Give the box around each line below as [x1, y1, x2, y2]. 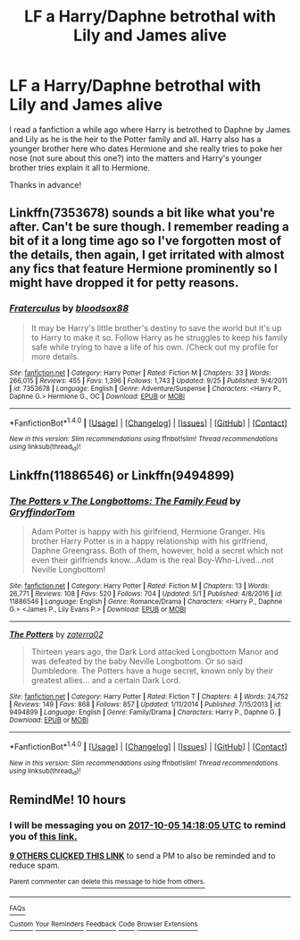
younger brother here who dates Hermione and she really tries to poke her [9, 143, 283, 154]
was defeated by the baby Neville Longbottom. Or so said [30, 656, 244, 667]
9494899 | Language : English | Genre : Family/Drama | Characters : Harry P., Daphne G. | [9, 708, 281, 717]
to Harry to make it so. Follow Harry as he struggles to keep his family [30, 332, 288, 343]
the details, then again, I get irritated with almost [9, 248, 285, 263]
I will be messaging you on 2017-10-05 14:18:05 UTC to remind [9, 818, 287, 831]
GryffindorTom [9, 505, 76, 518]
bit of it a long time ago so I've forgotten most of [9, 233, 282, 249]
